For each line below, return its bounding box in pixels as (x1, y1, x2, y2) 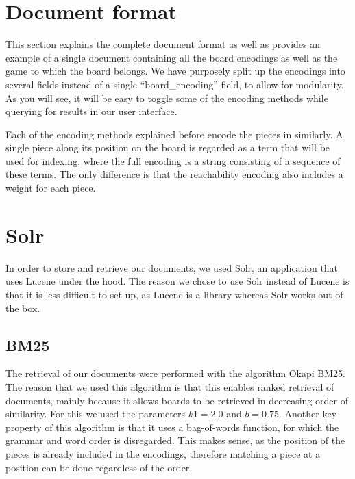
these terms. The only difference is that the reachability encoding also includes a (5, 167, 343, 181)
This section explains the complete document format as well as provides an (5, 37, 320, 51)
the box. (5, 300, 40, 315)
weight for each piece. (5, 181, 96, 195)
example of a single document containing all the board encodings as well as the (5, 50, 338, 64)
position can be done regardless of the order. (5, 460, 193, 474)
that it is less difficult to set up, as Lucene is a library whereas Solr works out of (5, 287, 343, 301)
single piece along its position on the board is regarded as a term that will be (5, 140, 330, 155)
